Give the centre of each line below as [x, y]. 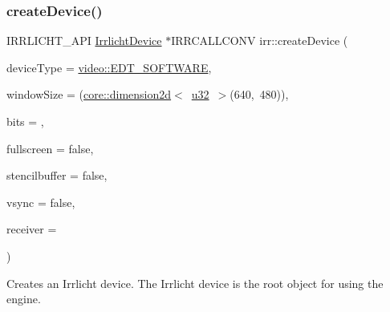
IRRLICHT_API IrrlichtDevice [84, 41]
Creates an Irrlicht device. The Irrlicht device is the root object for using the [195, 283]
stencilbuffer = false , [57, 175]
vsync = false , [41, 202]
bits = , [25, 121]
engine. [24, 299]
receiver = [32, 229]
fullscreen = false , [50, 148]
